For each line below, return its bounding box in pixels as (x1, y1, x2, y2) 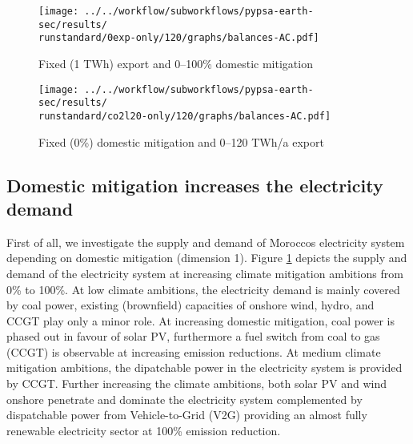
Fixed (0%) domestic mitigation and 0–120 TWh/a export (38, 133, 324, 150)
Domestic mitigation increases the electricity (6, 172, 383, 197)
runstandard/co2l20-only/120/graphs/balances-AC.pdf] (38, 110, 331, 122)
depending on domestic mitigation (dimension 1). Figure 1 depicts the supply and (6, 249, 407, 266)
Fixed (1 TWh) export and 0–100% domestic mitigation (38, 54, 313, 71)
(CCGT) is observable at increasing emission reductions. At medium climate (6, 343, 381, 360)
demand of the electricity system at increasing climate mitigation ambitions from (6, 264, 403, 281)
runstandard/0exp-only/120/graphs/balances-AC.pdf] (38, 32, 319, 44)
